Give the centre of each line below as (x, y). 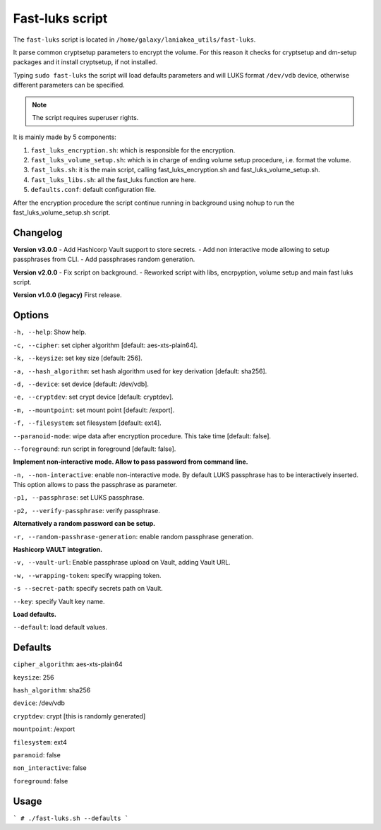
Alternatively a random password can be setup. (84, 524)
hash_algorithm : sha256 (52, 690)
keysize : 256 (34, 677)
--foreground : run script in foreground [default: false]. (95, 449)
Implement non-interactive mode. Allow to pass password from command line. (131, 462)
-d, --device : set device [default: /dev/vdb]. (81, 384)
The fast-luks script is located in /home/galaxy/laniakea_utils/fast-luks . (134, 40)
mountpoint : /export (44, 729)
